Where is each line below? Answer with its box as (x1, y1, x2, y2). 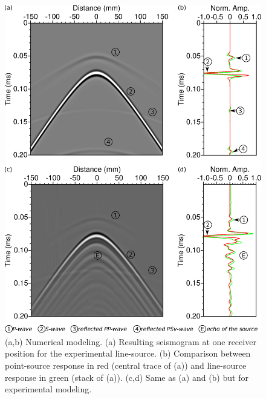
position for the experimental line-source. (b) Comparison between (5, 347, 251, 360)
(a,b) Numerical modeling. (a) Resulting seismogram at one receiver (5, 335, 256, 348)
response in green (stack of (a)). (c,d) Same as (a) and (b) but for (5, 371, 248, 383)
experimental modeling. (5, 383, 92, 395)
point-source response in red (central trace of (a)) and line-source (5, 358, 247, 371)
